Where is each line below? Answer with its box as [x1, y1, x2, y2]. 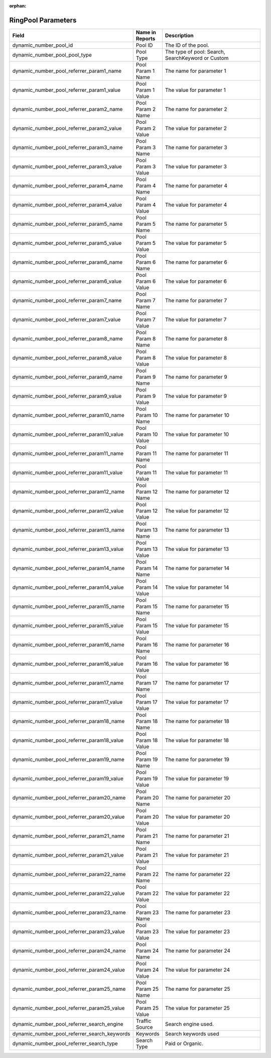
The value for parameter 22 [165, 889, 230, 896]
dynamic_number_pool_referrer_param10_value [12, 430, 124, 437]
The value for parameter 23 [165, 928, 230, 935]
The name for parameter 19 [165, 755, 229, 763]
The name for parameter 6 [165, 258, 228, 265]
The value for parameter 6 [165, 277, 227, 284]
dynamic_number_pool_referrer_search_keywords [12, 1030, 130, 1037]
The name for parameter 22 [165, 870, 230, 877]
